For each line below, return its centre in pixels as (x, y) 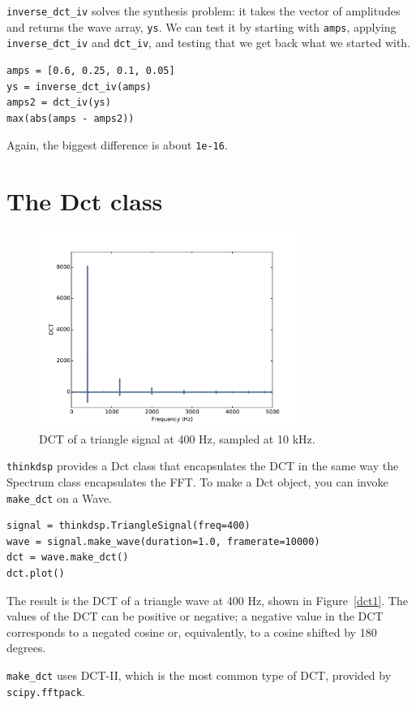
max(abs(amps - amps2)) (71, 118)
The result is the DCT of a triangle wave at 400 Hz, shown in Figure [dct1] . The (207, 600)
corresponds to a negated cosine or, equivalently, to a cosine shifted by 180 (192, 631)
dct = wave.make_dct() (68, 558)
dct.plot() (36, 573)
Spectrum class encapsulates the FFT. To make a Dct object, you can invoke (197, 481)
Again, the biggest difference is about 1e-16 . (117, 145)
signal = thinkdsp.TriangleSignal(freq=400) (129, 526)
